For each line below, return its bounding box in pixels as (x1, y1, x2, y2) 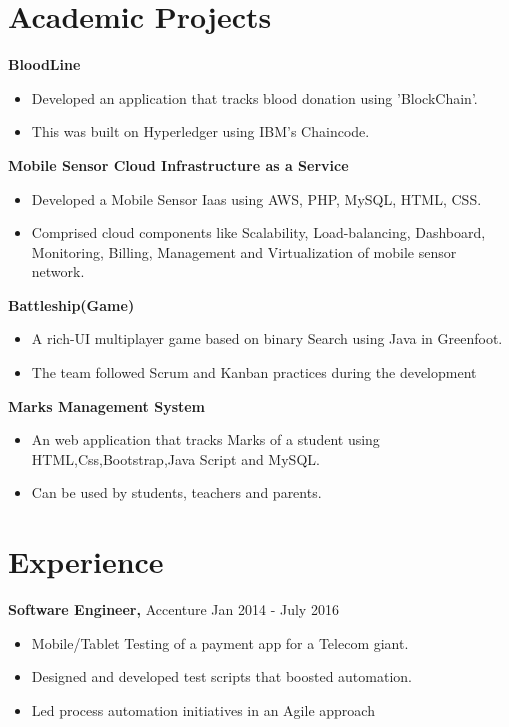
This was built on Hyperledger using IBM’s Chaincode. (31, 121, 370, 142)
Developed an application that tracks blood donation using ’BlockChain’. (31, 87, 478, 108)
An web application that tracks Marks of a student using (31, 429, 380, 450)
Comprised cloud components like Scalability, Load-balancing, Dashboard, (31, 222, 486, 243)
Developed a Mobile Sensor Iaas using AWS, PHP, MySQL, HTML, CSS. (31, 188, 482, 209)
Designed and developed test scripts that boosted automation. (31, 666, 412, 687)
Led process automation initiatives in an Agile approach (31, 699, 375, 720)
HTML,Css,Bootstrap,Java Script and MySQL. (31, 448, 320, 469)
